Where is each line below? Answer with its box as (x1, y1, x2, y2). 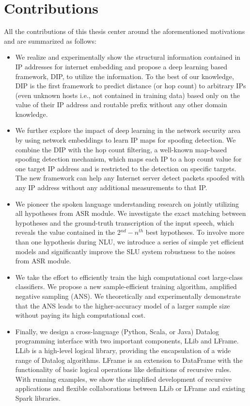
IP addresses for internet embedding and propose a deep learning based (15, 61, 227, 71)
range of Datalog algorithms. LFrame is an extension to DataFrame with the (15, 355, 243, 365)
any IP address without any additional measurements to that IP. (15, 182, 207, 193)
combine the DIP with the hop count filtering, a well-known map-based (15, 144, 227, 154)
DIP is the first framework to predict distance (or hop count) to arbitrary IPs (15, 81, 246, 91)
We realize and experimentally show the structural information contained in (15, 52, 241, 62)
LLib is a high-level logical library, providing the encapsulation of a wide (15, 345, 231, 355)
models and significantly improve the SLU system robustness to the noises (15, 246, 235, 256)
